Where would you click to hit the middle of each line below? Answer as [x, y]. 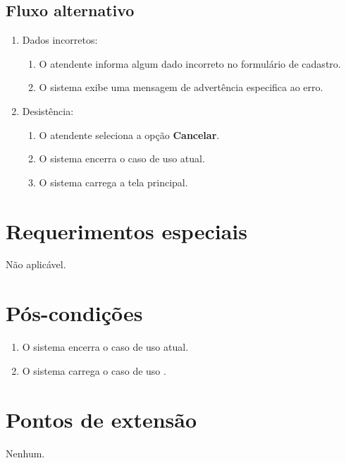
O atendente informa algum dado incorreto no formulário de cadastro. [190, 63]
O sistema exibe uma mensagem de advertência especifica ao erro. [181, 87]
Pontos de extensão [101, 419]
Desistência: [48, 110]
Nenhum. [25, 453]
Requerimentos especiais [126, 230]
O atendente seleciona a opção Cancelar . [129, 134]
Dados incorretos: [60, 40]
